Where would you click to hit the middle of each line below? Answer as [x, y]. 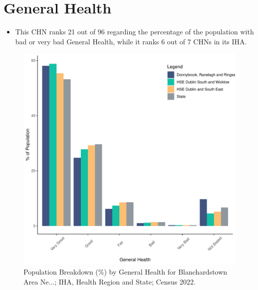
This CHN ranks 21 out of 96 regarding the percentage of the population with [134, 32]
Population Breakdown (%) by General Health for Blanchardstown [126, 271]
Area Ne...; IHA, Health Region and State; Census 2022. [110, 281]
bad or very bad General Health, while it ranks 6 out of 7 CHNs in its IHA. [131, 41]
